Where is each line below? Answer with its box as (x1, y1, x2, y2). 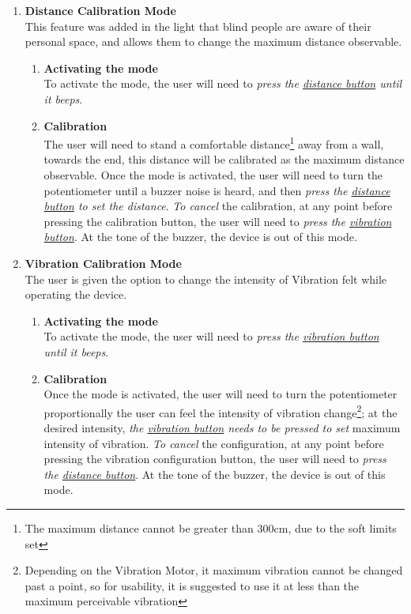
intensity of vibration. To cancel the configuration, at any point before (43, 435, 384, 451)
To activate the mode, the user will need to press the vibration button (43, 328, 379, 345)
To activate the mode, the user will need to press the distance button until (43, 75, 402, 92)
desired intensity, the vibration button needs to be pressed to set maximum (43, 419, 401, 435)
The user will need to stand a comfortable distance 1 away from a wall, (43, 134, 384, 152)
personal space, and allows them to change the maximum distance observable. (25, 33, 402, 50)
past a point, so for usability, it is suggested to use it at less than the (25, 577, 360, 593)
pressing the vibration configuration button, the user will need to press (43, 450, 386, 467)
